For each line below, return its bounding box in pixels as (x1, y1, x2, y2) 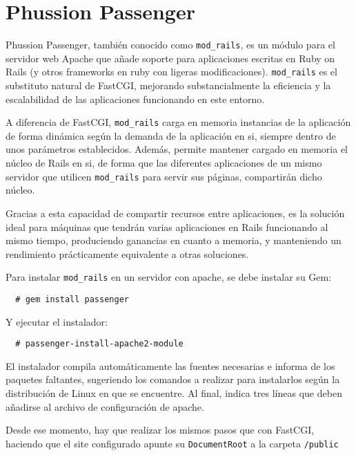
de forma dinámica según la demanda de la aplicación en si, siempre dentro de (6, 128, 336, 142)
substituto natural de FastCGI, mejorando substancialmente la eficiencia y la (6, 78, 331, 93)
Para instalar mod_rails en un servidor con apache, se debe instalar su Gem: (6, 270, 332, 284)
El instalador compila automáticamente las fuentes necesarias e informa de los (6, 358, 335, 373)
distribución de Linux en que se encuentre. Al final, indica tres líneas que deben (6, 386, 342, 400)
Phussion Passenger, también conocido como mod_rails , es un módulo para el (6, 37, 335, 52)
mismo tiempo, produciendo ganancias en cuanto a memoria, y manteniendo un (6, 233, 342, 248)
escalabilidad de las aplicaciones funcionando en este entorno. (6, 91, 265, 106)
